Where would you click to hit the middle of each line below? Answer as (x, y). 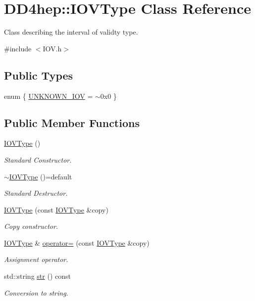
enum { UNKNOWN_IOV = (49, 96)
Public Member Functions (72, 122)
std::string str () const (37, 276)
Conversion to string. (36, 292)
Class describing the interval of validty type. (71, 32)
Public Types (39, 75)
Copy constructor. (31, 226)
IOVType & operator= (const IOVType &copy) (77, 242)
